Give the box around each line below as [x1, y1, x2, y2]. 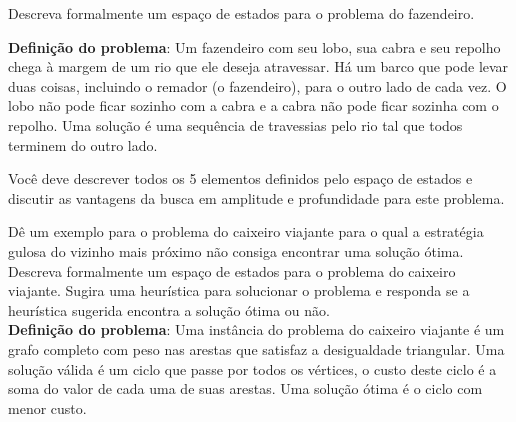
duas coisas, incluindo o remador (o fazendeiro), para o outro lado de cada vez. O [8, 75, 507, 96]
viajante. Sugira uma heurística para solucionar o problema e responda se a [8, 280, 470, 301]
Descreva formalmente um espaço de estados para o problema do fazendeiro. [8, 3, 475, 23]
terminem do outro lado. [8, 134, 158, 155]
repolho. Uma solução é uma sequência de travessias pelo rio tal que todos [8, 114, 463, 135]
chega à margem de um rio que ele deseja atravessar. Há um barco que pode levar [8, 56, 509, 77]
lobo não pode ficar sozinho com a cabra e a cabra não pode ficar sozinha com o [8, 95, 499, 116]
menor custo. [8, 397, 87, 418]
